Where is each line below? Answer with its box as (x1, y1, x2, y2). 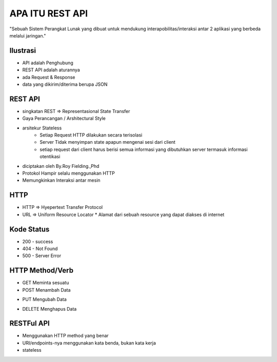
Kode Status (9, 225, 50, 234)
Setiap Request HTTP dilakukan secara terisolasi (39, 132, 143, 138)
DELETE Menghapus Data (22, 306, 77, 312)
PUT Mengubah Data (22, 296, 67, 302)
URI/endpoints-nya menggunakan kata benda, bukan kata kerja (22, 339, 156, 346)
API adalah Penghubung (22, 60, 74, 66)
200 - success (22, 238, 53, 244)
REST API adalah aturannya (22, 67, 81, 73)
